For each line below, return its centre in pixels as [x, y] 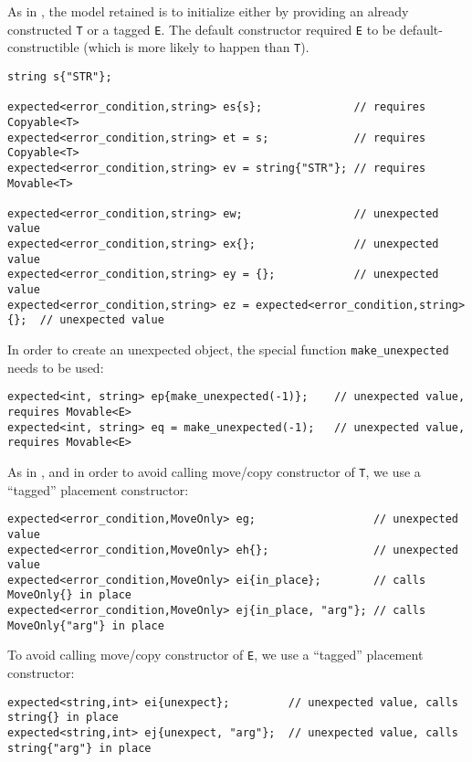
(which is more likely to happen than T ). [196, 47]
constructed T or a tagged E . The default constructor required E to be [202, 29]
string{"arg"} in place [79, 748]
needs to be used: [56, 367]
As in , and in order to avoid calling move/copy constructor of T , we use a [214, 471]
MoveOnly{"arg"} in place [86, 625]
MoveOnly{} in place [70, 595]
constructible [43, 47]
